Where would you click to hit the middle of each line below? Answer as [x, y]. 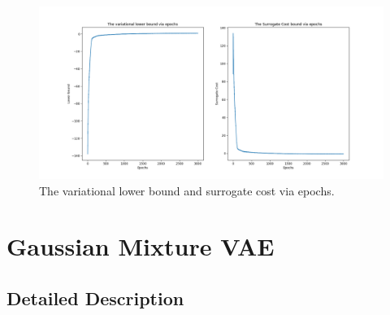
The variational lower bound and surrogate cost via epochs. [187, 190]
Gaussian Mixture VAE [141, 246]
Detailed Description [95, 297]
